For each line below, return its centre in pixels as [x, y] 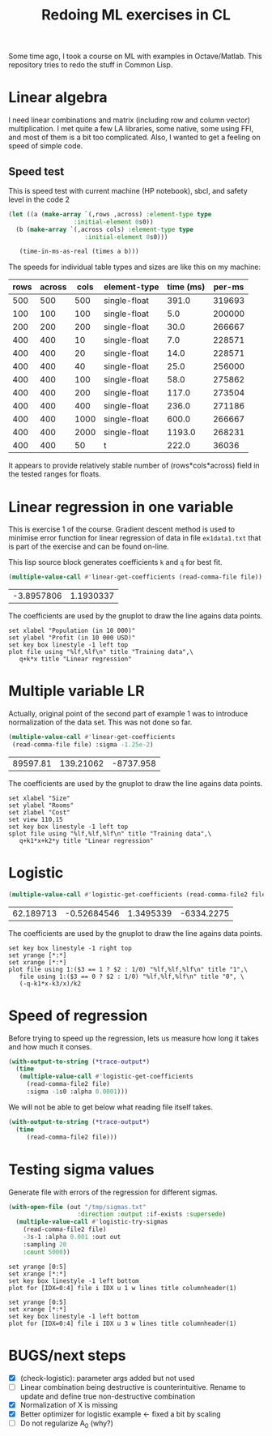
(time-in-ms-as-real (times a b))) [79, 252]
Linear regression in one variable [121, 507]
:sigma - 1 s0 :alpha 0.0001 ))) [77, 1092]
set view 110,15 [36, 819]
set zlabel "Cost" [39, 812]
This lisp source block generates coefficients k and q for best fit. [115, 562]
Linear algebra [58, 98]
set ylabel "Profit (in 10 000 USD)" [72, 638]
